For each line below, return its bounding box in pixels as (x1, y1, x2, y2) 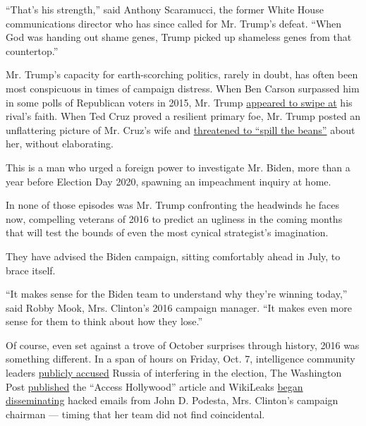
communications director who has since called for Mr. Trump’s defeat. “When (6, 16, 342, 30)
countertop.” (6, 43, 59, 58)
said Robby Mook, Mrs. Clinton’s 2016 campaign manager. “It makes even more (6, 300, 352, 315)
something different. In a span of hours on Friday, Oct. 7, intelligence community (6, 351, 355, 366)
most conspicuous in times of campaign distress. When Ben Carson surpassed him (6, 80, 360, 95)
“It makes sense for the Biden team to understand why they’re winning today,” (6, 286, 348, 301)
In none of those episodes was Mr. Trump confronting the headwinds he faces (6, 197, 340, 212)
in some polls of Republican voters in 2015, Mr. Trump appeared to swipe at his (6, 95, 353, 109)
